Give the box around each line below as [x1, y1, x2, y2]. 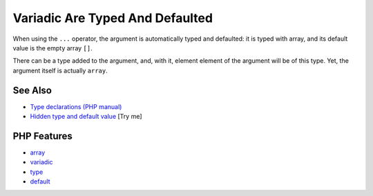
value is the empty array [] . [12, 43, 93, 52]
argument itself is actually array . [12, 66, 108, 75]
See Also [12, 84, 52, 96]
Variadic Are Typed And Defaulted [12, 10, 213, 26]
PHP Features [12, 130, 73, 141]
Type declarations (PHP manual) [30, 102, 122, 110]
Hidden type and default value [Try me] [30, 112, 142, 121]
